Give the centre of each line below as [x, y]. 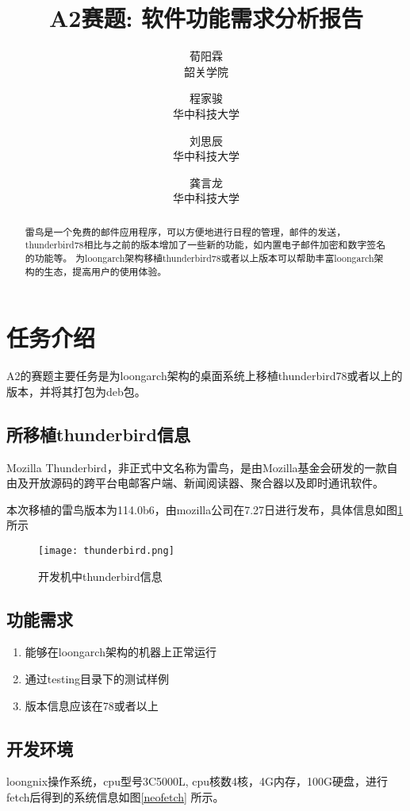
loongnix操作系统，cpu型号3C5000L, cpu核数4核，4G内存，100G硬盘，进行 [197, 781]
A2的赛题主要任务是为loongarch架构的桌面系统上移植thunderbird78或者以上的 [205, 376]
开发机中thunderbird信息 [100, 576]
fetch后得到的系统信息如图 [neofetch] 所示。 [115, 797]
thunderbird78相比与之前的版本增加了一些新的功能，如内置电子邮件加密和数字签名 [205, 245]
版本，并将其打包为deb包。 [76, 391]
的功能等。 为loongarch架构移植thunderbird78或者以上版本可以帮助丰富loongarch [199, 258]
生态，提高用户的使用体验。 [105, 271]
